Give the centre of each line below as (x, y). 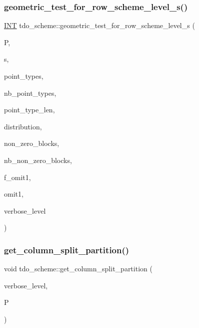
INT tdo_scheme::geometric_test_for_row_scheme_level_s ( (99, 25)
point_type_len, (29, 110)
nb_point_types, (30, 93)
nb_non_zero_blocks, (38, 160)
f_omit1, (17, 177)
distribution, (23, 126)
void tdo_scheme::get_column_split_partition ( (78, 269)
